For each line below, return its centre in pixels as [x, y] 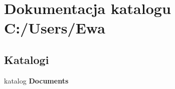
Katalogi [27, 59]
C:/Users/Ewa [55, 28]
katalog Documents [36, 80]
